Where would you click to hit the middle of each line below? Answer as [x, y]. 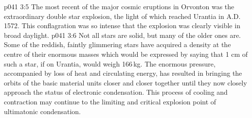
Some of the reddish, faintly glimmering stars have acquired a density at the [117, 44]
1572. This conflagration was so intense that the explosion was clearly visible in [122, 25]
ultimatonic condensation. [42, 111]
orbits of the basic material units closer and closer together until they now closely [126, 82]
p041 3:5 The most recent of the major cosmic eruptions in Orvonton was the [119, 6]
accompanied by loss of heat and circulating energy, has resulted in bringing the [123, 73]
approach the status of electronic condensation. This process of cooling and [116, 92]
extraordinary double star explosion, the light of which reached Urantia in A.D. [122, 16]
